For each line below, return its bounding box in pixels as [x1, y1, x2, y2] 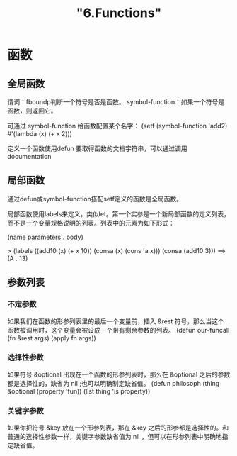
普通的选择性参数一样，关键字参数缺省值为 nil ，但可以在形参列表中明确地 [7, 433, 222, 441]
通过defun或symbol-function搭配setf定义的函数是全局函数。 [7, 194, 183, 203]
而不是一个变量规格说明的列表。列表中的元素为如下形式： [7, 218, 175, 227]
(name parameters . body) [7, 233, 83, 241]
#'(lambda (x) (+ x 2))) [7, 130, 73, 138]
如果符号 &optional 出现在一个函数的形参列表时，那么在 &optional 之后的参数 [7, 370, 231, 379]
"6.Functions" [76, 5, 162, 21]
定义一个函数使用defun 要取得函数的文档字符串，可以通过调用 [7, 144, 187, 152]
